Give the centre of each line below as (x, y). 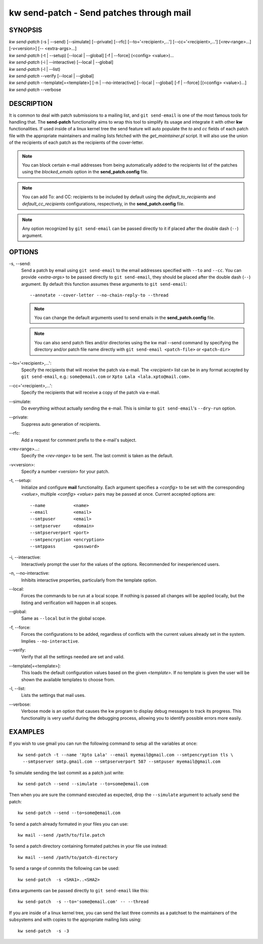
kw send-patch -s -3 (43, 931)
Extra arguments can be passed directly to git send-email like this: (79, 890)
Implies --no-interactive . (50, 641)
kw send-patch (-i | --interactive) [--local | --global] (61, 62)
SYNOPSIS (26, 30)
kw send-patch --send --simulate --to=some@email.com (83, 784)
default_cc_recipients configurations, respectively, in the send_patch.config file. (103, 204)
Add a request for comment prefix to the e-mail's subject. (79, 440)
